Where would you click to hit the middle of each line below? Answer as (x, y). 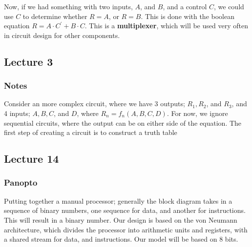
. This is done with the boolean (188, 16)
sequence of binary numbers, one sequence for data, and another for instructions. (125, 210)
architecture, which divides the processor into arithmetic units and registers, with (126, 229)
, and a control (185, 6)
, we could (229, 6)
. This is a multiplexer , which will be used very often (166, 26)
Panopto (21, 182)
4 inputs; (17, 113)
